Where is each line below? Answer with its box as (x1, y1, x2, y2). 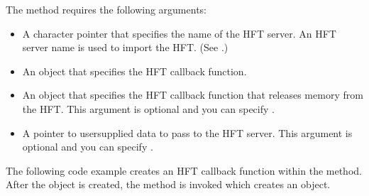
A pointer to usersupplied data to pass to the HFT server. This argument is (22, 125, 353, 140)
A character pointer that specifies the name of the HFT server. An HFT (22, 26, 336, 40)
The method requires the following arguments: (6, 2, 206, 16)
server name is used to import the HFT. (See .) (22, 40, 228, 55)
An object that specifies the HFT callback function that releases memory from (22, 87, 363, 102)
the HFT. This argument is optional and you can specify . (22, 101, 275, 116)
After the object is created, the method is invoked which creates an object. (6, 177, 331, 192)
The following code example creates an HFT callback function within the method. (6, 163, 362, 178)
